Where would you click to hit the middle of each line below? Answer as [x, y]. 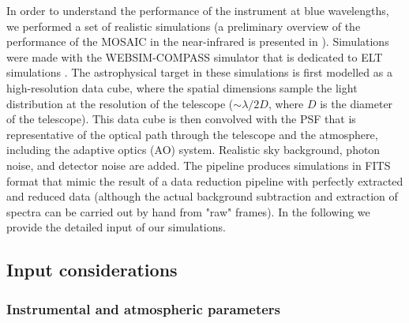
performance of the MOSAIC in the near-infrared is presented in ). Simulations [198, 41]
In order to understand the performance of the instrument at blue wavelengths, [198, 10]
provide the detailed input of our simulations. [116, 227]
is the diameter [356, 103]
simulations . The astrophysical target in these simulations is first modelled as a [199, 72]
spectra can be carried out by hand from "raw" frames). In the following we [188, 211]
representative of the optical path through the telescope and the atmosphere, [192, 134]
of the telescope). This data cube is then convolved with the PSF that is [181, 119]
